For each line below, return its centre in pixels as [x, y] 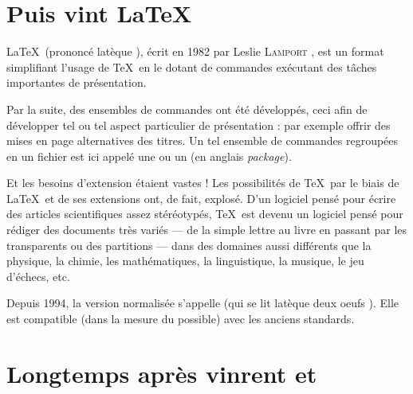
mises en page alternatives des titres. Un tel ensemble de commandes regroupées [203, 140]
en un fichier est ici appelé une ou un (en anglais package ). [149, 156]
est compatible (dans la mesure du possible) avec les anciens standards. [181, 319]
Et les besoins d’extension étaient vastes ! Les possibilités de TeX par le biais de [203, 183]
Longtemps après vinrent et [162, 373]
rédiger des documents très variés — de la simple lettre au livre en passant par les [207, 230]
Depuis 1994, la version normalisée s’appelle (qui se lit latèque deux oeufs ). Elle [203, 303]
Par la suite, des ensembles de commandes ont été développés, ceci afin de [187, 109]
